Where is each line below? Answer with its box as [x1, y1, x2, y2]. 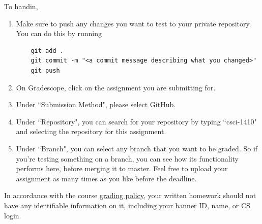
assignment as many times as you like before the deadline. [16, 173, 197, 183]
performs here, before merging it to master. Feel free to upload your [16, 163, 228, 174]
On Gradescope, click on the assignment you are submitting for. [16, 82, 216, 92]
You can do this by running [16, 28, 102, 39]
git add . [31, 47, 64, 54]
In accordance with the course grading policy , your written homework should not [4, 190, 256, 201]
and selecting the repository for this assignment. [16, 126, 166, 137]
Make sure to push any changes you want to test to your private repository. [16, 18, 251, 28]
